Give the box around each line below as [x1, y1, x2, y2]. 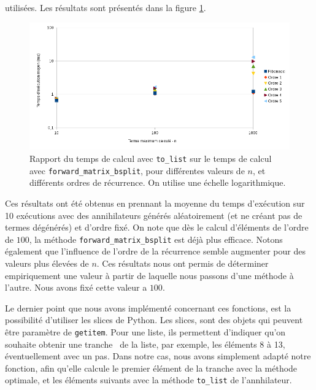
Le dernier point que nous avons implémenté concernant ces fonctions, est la [5, 301, 291, 314]
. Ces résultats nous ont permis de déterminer [96, 256, 269, 269]
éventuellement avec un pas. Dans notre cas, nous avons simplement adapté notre [5, 350, 311, 362]
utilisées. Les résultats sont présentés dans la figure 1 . [5, 1, 206, 13]
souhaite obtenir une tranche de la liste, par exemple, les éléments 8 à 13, [5, 337, 285, 350]
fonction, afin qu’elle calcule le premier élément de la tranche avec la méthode [5, 361, 298, 374]
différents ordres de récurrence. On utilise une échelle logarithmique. [29, 176, 286, 189]
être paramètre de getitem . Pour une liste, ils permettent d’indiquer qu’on [5, 325, 286, 338]
